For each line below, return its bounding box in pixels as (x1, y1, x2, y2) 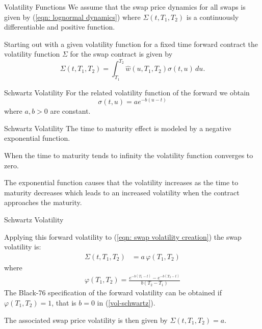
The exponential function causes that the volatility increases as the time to (4, 177, 239, 188)
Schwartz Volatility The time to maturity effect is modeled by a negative (4, 122, 231, 133)
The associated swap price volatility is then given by (4, 314, 168, 325)
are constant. (50, 106, 91, 116)
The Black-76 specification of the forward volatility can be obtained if (4, 287, 222, 298)
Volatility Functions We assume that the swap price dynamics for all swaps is (4, 2, 246, 12)
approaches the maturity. (4, 197, 82, 208)
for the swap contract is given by (70, 48, 173, 59)
